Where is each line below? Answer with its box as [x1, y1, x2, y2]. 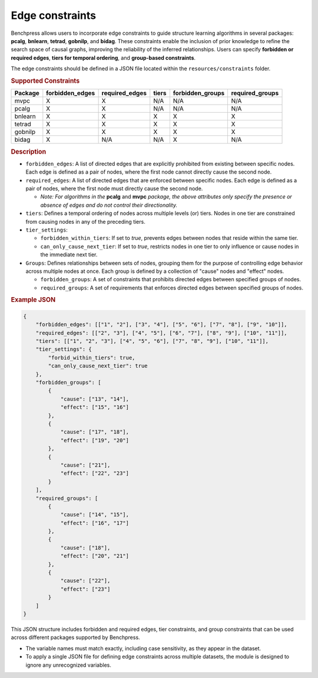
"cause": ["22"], [60, 578, 111, 584]
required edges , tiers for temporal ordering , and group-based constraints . [11, 54, 196, 61]
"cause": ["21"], [60, 461, 111, 468]
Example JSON [11, 296, 56, 304]
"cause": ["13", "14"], [60, 396, 130, 402]
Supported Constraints [11, 77, 80, 85]
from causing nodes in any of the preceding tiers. [25, 218, 145, 225]
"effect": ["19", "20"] [60, 437, 130, 444]
